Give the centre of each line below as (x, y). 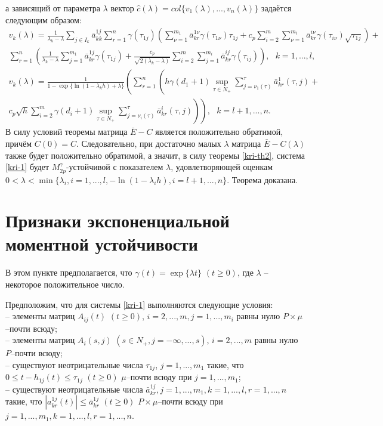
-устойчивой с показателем (115, 167)
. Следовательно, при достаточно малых (149, 143)
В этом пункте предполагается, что (69, 272)
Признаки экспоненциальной (118, 220)
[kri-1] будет (27, 167)
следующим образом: (44, 19)
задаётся (276, 8)
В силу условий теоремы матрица (67, 132)
